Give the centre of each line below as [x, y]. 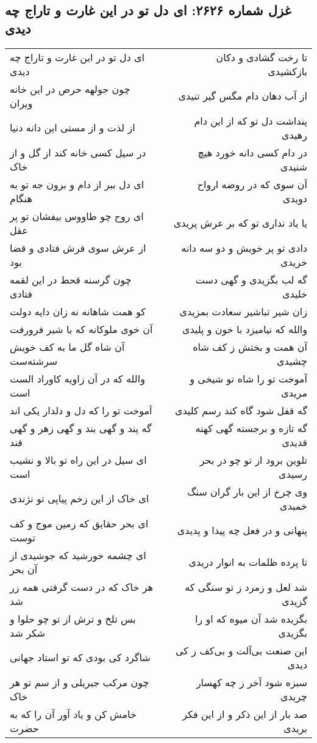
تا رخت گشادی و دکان [262, 57]
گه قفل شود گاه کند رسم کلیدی [241, 410]
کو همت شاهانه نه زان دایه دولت [78, 311]
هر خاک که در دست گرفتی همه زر [81, 587]
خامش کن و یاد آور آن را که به [73, 714]
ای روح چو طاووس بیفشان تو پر [77, 216]
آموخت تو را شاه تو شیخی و [248, 378]
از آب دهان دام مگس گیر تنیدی [243, 96]
